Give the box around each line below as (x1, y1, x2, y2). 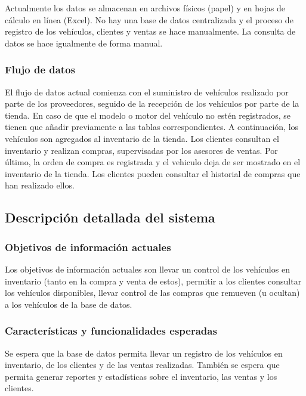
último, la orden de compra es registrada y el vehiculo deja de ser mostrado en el (5, 156, 301, 168)
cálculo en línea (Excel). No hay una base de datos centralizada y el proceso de (5, 13, 293, 26)
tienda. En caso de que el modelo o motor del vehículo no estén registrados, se (5, 109, 290, 121)
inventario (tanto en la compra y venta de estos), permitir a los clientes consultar (5, 274, 302, 287)
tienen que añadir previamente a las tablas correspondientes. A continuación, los (5, 120, 299, 133)
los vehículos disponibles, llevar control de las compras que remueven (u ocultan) (5, 286, 300, 299)
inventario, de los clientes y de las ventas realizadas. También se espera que (5, 358, 280, 371)
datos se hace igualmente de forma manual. (5, 36, 163, 49)
